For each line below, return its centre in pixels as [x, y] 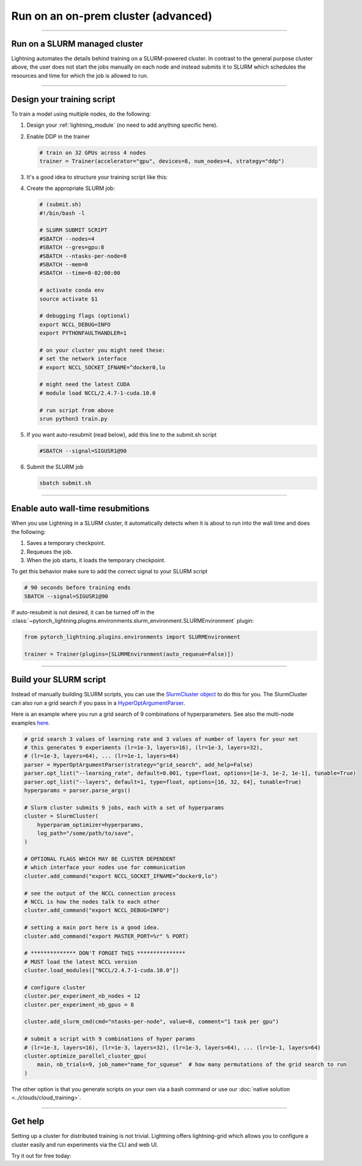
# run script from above [77, 410]
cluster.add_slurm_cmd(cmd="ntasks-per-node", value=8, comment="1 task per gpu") [152, 1022]
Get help [28, 1122]
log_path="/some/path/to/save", [86, 833]
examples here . [31, 723]
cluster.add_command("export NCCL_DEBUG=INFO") [97, 910]
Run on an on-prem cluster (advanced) [112, 16]
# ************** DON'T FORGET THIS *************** [105, 953]
